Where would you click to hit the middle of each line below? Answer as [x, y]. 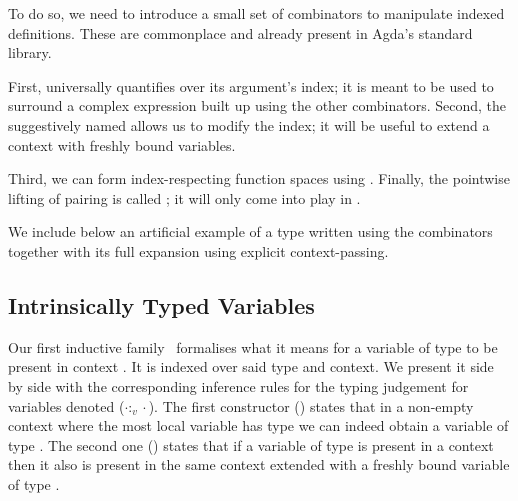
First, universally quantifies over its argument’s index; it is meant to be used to [251, 85]
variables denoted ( [66, 405]
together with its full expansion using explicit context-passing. [198, 250]
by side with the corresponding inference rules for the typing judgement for [238, 385]
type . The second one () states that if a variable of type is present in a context [251, 444]
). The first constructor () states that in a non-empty [311, 405]
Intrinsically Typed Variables [161, 304]
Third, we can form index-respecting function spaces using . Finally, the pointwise [259, 178]
